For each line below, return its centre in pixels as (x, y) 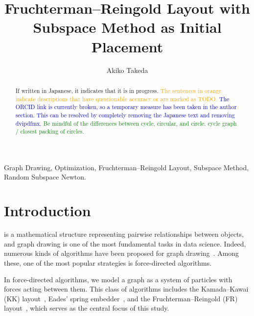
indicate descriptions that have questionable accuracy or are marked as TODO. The (122, 99)
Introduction (47, 211)
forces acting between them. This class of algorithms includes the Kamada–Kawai (126, 289)
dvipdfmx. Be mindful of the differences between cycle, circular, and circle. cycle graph (126, 123)
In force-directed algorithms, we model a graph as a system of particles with (118, 279)
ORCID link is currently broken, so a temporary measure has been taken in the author (126, 107)
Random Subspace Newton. (45, 177)
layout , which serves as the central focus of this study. (87, 308)
